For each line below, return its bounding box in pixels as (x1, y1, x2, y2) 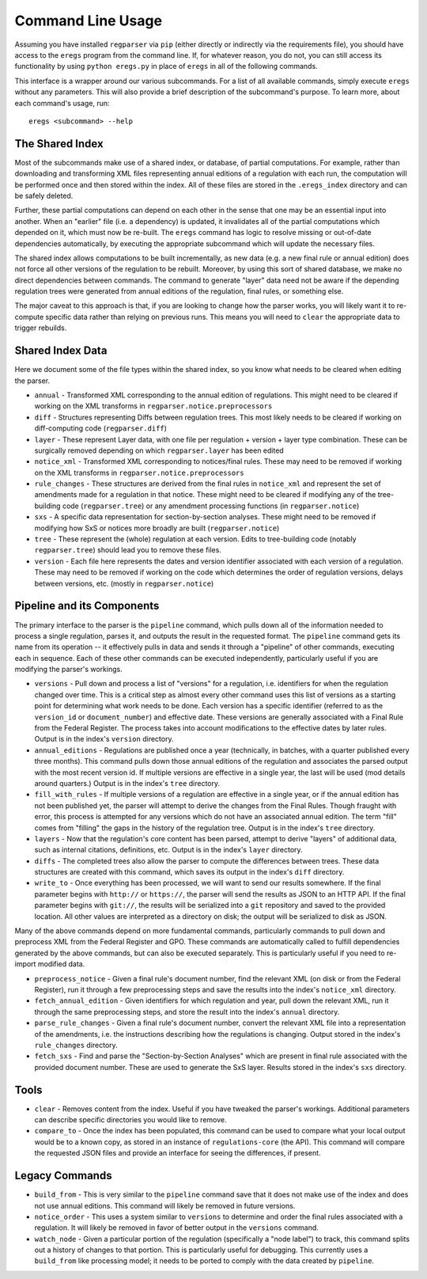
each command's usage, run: (14, 98, 110, 108)
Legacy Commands (14, 1169, 112, 1182)
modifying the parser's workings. (14, 665, 123, 674)
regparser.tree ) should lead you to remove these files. (34, 545, 221, 555)
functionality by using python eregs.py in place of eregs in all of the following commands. (14, 62, 318, 71)
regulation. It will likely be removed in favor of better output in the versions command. (34, 1223, 319, 1232)
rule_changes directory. (34, 1040, 118, 1049)
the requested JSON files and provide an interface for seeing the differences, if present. (34, 1148, 321, 1158)
